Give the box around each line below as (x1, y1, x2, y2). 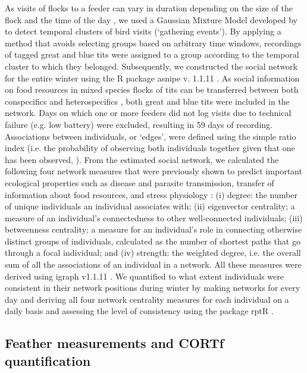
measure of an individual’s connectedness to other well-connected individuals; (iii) (5, 211, 303, 224)
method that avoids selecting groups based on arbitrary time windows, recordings (5, 36, 302, 49)
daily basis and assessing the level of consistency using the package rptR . (5, 305, 274, 317)
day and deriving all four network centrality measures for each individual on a (5, 293, 289, 305)
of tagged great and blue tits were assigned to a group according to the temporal (5, 48, 299, 61)
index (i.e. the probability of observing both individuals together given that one (5, 142, 295, 154)
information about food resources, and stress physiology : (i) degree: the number (5, 188, 297, 200)
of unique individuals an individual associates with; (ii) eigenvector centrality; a (5, 200, 295, 212)
